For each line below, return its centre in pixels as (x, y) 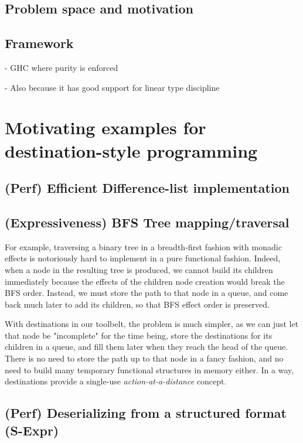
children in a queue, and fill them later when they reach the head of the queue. (147, 347)
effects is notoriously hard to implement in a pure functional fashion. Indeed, (143, 258)
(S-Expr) (32, 430)
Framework (39, 43)
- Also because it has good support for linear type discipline (112, 87)
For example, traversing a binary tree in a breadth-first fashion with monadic (143, 246)
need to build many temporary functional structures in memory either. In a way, (149, 369)
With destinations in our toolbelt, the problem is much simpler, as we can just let (152, 324)
